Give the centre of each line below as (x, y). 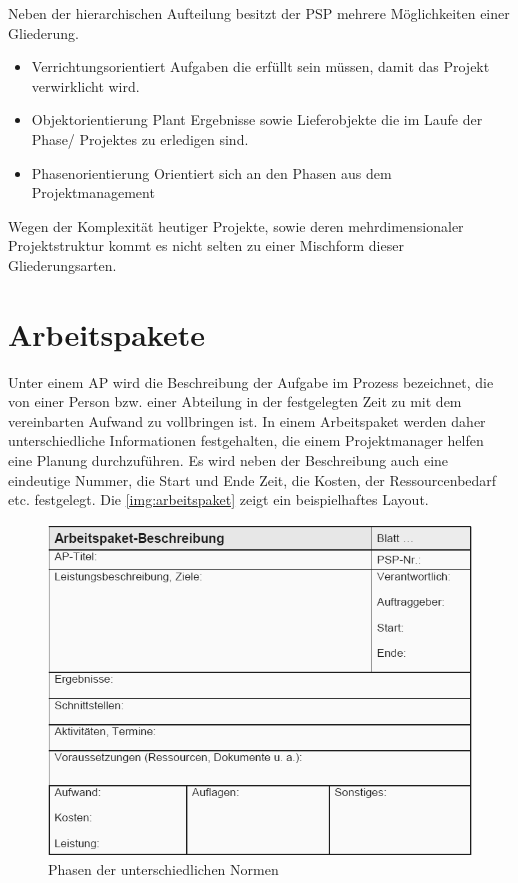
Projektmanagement (93, 192)
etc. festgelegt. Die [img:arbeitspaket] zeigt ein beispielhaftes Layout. (218, 499)
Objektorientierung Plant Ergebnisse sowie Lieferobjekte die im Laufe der (257, 119)
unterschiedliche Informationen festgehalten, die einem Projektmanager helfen (246, 440)
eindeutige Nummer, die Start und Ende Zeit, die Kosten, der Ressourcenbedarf (252, 479)
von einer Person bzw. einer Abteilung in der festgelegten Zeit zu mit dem (235, 401)
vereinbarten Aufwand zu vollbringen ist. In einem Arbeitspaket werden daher (247, 420)
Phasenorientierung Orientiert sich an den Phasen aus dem (211, 172)
